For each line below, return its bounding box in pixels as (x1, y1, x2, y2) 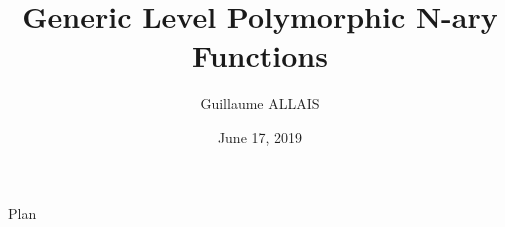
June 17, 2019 (217, 126, 303, 147)
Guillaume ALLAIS (200, 93, 320, 114)
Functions (192, 35, 328, 76)
